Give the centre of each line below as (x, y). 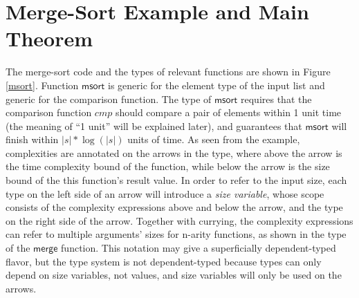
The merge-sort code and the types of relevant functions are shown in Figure (168, 72)
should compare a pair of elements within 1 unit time (228, 112)
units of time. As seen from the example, (214, 139)
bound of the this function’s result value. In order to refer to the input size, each (176, 180)
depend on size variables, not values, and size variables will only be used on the (174, 275)
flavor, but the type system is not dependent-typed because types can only (164, 261)
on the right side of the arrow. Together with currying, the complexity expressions (179, 220)
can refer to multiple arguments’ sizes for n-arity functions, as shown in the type (176, 234)
